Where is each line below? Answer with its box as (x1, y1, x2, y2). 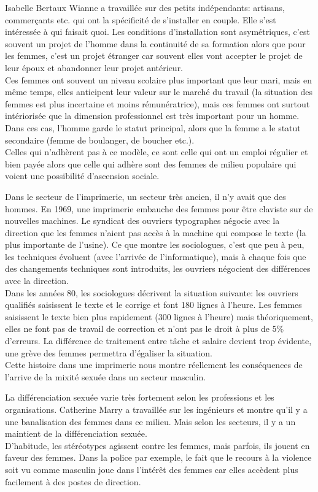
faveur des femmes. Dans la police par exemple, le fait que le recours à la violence (5, 451, 312, 464)
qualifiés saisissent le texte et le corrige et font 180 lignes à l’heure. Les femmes (5, 298, 302, 311)
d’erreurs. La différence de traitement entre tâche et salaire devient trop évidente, (5, 334, 312, 347)
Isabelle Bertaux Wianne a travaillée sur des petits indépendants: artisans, (5, 1, 285, 13)
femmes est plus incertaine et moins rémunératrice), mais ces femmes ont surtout (5, 97, 310, 110)
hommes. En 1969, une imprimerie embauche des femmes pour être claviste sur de (5, 202, 313, 215)
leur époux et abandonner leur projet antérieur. (5, 61, 184, 74)
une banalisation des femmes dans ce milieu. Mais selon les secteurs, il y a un (5, 415, 296, 428)
